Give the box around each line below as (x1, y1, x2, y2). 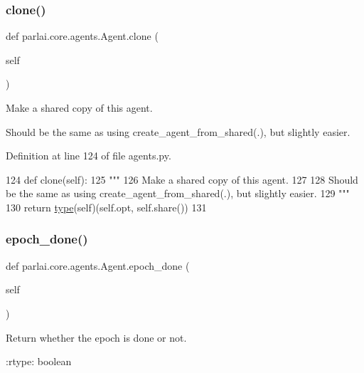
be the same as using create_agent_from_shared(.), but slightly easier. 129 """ (6, 186, 350, 201)
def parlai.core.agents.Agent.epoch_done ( (6, 258, 190, 273)
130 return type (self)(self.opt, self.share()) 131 (6, 199, 207, 214)
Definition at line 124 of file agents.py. (6, 148, 171, 163)
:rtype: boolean (6, 354, 72, 369)
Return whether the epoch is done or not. (6, 330, 187, 345)
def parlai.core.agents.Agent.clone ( (6, 28, 159, 43)
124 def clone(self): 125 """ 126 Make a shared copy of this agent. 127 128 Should (6, 172, 358, 186)
